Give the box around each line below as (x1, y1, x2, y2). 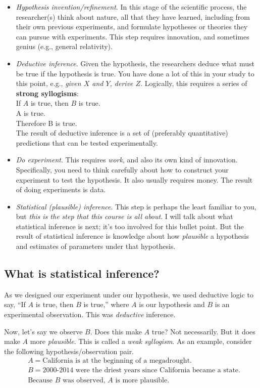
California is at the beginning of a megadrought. (42, 357, 192, 365)
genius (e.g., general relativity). (16, 41, 113, 52)
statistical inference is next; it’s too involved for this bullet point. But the (16, 221, 244, 231)
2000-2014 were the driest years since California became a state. (42, 367, 240, 374)
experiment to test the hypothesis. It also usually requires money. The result (16, 174, 253, 185)
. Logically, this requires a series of (140, 78, 247, 89)
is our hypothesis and (139, 299, 205, 310)
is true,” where (83, 299, 129, 310)
